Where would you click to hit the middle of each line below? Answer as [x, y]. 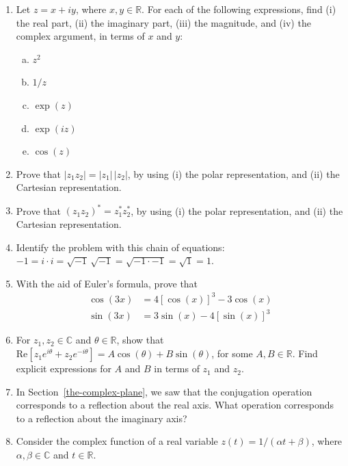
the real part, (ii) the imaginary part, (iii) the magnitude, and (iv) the [163, 22]
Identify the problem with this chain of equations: [120, 247]
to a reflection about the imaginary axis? [102, 418]
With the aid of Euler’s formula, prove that [107, 283]
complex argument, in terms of [80, 36]
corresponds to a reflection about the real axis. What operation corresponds [175, 405]
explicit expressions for [64, 368]
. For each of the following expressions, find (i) [239, 9]
